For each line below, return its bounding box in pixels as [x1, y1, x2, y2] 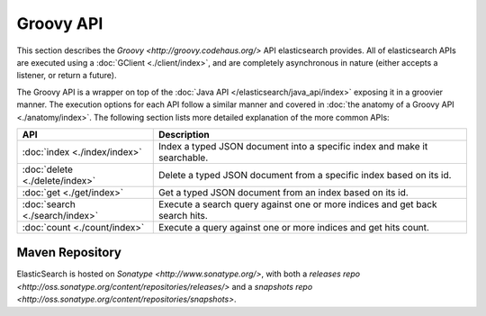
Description [157, 128, 211, 140]
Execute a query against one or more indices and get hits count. [157, 221, 429, 233]
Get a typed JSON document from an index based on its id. [157, 185, 409, 198]
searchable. [157, 151, 209, 164]
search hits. [157, 209, 209, 221]
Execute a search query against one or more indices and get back [157, 198, 437, 211]
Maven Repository [16, 245, 121, 260]
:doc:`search [22, 198, 76, 211]
